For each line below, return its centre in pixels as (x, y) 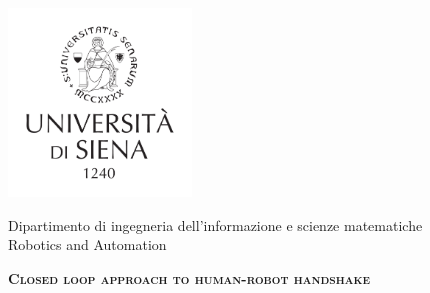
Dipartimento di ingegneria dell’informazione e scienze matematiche (215, 224)
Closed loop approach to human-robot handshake (189, 277)
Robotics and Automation (87, 244)
